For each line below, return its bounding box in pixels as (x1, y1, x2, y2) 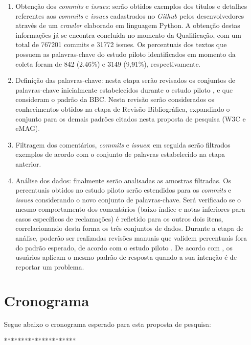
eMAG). (15, 123, 40, 133)
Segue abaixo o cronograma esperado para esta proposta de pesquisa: (4, 319, 211, 329)
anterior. (15, 158, 41, 169)
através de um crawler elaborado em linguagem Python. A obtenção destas (15, 20, 240, 30)
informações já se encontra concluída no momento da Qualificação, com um (15, 29, 241, 40)
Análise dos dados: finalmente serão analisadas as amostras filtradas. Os (15, 175, 231, 185)
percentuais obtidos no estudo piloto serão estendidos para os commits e (15, 185, 231, 195)
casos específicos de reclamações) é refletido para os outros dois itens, (15, 213, 223, 223)
